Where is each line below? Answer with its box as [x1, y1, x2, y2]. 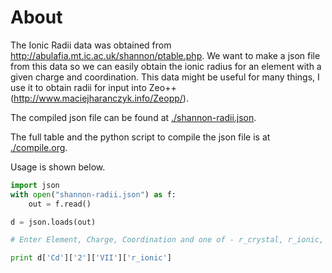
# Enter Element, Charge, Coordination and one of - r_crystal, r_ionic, [10, 235, 325, 245]
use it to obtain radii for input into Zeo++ [10, 81, 177, 93]
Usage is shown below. [10, 161, 106, 173]
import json [10, 180, 60, 190]
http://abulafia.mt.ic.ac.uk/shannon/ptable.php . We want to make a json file [10, 49, 321, 61]
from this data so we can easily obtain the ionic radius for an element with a [10, 60, 322, 72]
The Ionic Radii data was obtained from [10, 39, 172, 51]
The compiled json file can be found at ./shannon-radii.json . [10, 111, 257, 123]
